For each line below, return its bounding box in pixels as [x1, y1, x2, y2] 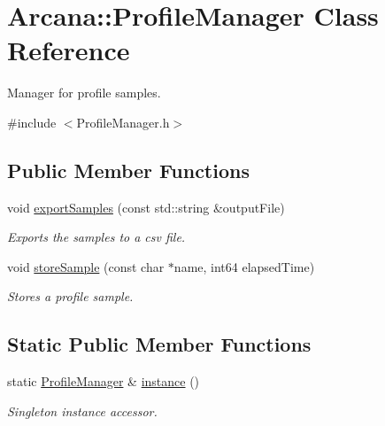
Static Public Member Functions [7, 330, 312, 358]
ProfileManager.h [76, 112, 170, 131]
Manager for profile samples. [7, 83, 161, 102]
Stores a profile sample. [7, 287, 134, 306]
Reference [7, 32, 130, 68]
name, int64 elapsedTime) [173, 257, 315, 275]
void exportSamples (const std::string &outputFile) [7, 198, 285, 216]
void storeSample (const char [7, 257, 165, 275]
